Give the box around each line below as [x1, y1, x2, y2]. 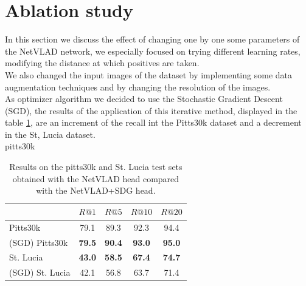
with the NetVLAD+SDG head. [36, 184, 156, 197]
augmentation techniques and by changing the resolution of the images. [5, 80, 271, 93]
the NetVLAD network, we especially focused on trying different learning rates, [5, 44, 301, 57]
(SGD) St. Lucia [9, 266, 71, 279]
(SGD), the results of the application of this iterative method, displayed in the [5, 104, 297, 117]
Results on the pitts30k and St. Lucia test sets [9, 160, 183, 173]
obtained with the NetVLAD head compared [12, 172, 179, 185]
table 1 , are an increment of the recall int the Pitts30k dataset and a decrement [5, 116, 302, 129]
